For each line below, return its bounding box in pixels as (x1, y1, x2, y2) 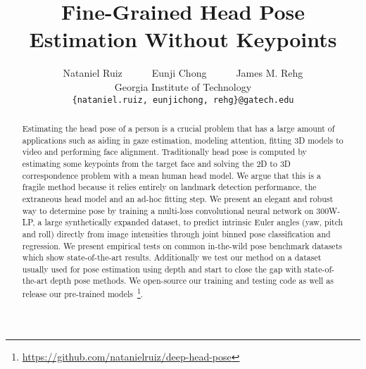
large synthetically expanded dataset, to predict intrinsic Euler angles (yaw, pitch (44, 216, 343, 228)
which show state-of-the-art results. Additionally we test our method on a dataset (22, 251, 322, 263)
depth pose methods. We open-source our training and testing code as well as (50, 275, 334, 287)
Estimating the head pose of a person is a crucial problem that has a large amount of (22, 122, 335, 134)
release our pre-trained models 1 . (22, 286, 144, 300)
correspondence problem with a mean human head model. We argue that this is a (22, 169, 321, 181)
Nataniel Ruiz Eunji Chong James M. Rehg (63, 65, 303, 80)
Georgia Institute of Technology (114, 79, 252, 94)
